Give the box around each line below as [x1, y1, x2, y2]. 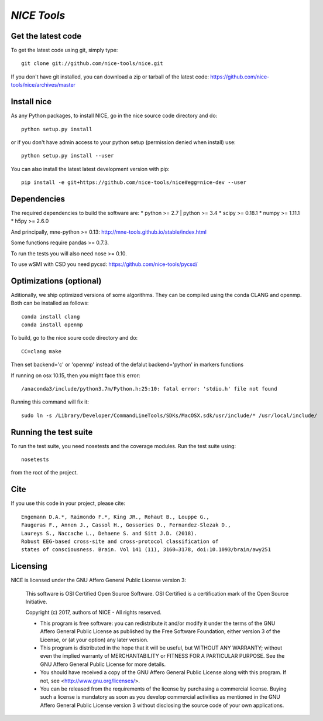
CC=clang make [21, 348, 61, 354]
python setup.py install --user [21, 152, 114, 159]
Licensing [11, 561, 48, 571]
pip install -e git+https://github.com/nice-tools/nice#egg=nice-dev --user [21, 179, 247, 186]
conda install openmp [21, 322, 83, 328]
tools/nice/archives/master [11, 81, 76, 88]
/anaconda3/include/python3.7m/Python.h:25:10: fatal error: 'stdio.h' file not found [21, 385, 277, 392]
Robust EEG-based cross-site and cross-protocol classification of [21, 538, 219, 545]
